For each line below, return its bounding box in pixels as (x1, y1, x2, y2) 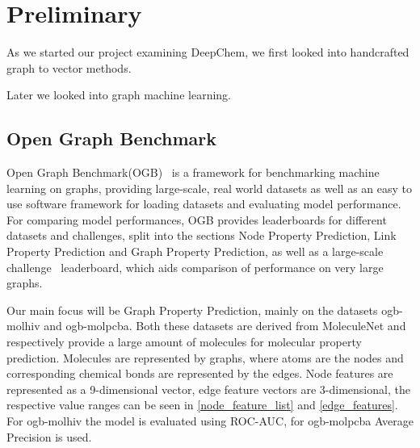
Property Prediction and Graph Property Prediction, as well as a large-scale (6, 243, 384, 260)
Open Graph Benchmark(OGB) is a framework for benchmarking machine (6, 164, 380, 181)
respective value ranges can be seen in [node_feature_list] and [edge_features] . (6, 396, 398, 413)
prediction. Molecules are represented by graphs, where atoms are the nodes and (6, 349, 404, 366)
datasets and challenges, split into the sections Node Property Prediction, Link (6, 227, 397, 244)
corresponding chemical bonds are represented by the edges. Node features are (6, 365, 393, 382)
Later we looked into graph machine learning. (6, 86, 231, 103)
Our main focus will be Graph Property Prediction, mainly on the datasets (6, 301, 378, 318)
